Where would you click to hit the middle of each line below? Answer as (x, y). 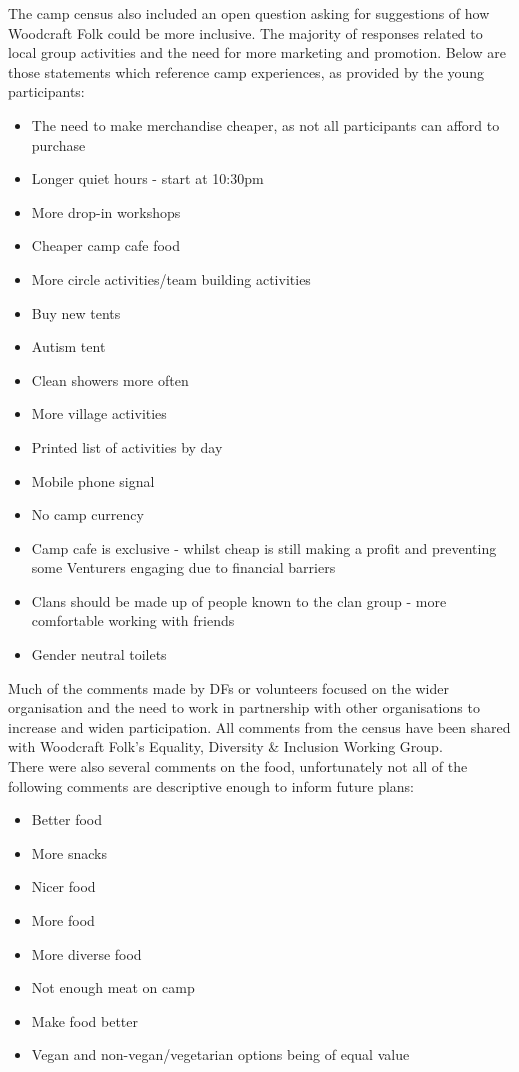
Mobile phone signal (93, 480)
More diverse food (86, 953)
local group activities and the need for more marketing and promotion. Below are (257, 52)
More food (63, 920)
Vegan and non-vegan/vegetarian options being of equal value (220, 1054)
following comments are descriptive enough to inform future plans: (211, 785)
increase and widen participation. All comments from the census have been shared (259, 726)
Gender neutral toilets (99, 654)
